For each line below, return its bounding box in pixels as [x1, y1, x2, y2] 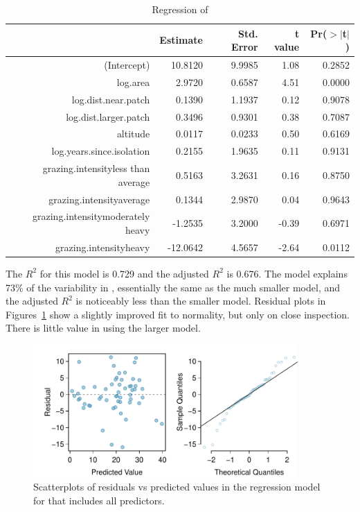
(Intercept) [104, 58, 150, 72]
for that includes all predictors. [33, 493, 165, 507]
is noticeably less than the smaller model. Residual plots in [75, 293, 326, 308]
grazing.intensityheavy [55, 239, 150, 254]
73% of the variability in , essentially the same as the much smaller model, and [6, 280, 341, 294]
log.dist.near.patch [71, 92, 150, 106]
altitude [116, 126, 150, 141]
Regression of [152, 2, 208, 16]
